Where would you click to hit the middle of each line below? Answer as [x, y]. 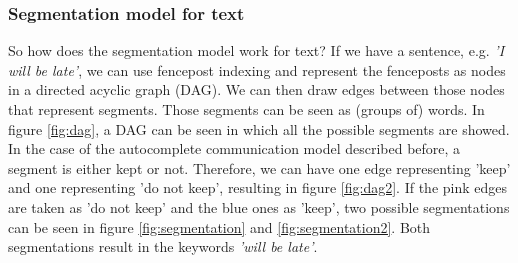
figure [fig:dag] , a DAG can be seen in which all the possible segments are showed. [259, 128]
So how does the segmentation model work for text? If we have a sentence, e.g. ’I [256, 50]
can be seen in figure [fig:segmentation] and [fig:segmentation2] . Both [219, 226]
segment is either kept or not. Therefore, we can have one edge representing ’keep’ [259, 167]
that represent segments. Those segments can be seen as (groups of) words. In [246, 109]
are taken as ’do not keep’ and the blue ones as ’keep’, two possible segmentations [259, 206]
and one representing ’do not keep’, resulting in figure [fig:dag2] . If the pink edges [258, 187]
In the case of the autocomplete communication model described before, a [234, 148]
